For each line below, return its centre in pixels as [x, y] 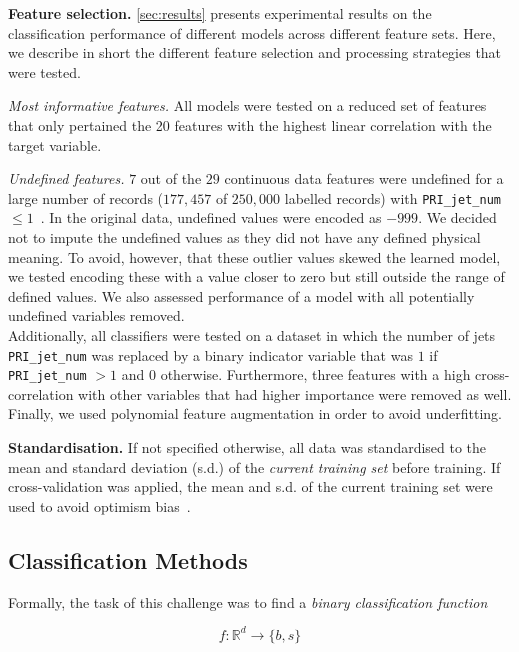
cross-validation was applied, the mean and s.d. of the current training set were [250, 486]
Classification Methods [128, 559]
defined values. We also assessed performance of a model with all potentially [241, 295]
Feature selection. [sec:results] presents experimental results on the [220, 13]
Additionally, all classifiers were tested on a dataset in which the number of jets [252, 334]
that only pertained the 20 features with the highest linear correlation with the [250, 124]
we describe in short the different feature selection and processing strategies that [255, 52]
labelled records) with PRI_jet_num [392, 197]
